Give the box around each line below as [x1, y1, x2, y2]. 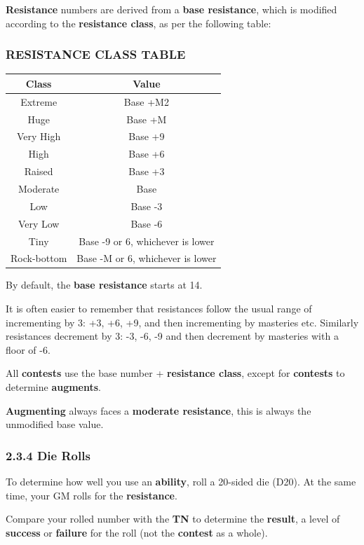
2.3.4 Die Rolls [6, 446, 90, 464]
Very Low [18, 216, 60, 230]
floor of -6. [6, 342, 50, 357]
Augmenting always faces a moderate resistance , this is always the [6, 403, 311, 418]
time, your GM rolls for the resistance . [6, 488, 177, 502]
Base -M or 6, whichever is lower [76, 251, 217, 265]
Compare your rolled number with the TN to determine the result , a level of [6, 511, 340, 526]
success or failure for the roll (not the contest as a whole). [6, 525, 268, 539]
